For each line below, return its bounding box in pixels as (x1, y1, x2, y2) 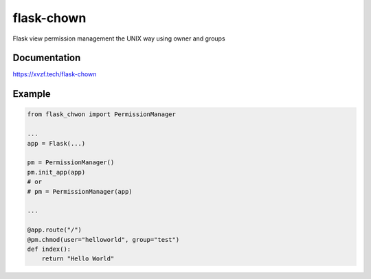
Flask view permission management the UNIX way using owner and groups (12, 34, 226, 43)
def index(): (27, 245, 71, 253)
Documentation (12, 52, 81, 64)
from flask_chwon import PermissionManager (27, 111, 177, 118)
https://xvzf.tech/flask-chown (12, 70, 97, 78)
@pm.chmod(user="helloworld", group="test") (27, 236, 180, 243)
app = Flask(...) (27, 139, 86, 147)
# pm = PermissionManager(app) (27, 188, 133, 195)
